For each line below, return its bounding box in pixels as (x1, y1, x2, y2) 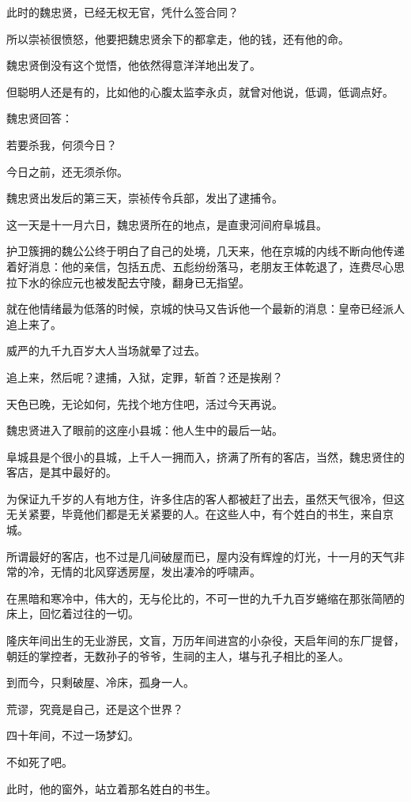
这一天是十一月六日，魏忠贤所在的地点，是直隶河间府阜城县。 (6, 216, 327, 232)
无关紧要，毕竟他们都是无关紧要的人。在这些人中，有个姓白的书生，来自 (6, 506, 383, 522)
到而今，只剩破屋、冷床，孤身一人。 (6, 674, 194, 691)
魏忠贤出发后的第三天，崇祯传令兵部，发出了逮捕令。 (6, 190, 283, 206)
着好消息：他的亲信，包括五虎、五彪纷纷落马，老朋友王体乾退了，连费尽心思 (6, 258, 405, 274)
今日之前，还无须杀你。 (6, 163, 128, 179)
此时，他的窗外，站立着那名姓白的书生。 (6, 780, 217, 796)
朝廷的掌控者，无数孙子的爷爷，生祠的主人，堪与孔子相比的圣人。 (6, 647, 349, 664)
